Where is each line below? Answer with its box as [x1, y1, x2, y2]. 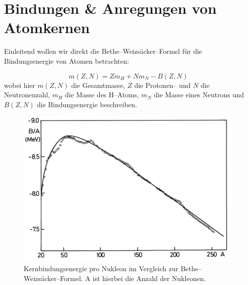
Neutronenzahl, [4, 89, 50, 100]
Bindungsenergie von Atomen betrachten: [4, 55, 129, 66]
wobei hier [4, 80, 36, 90]
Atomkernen [4, 17, 90, 38]
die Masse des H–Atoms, [65, 89, 139, 100]
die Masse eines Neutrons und [154, 89, 244, 100]
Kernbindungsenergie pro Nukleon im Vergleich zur [24, 263, 178, 274]
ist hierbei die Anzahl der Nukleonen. [92, 273, 206, 283]
